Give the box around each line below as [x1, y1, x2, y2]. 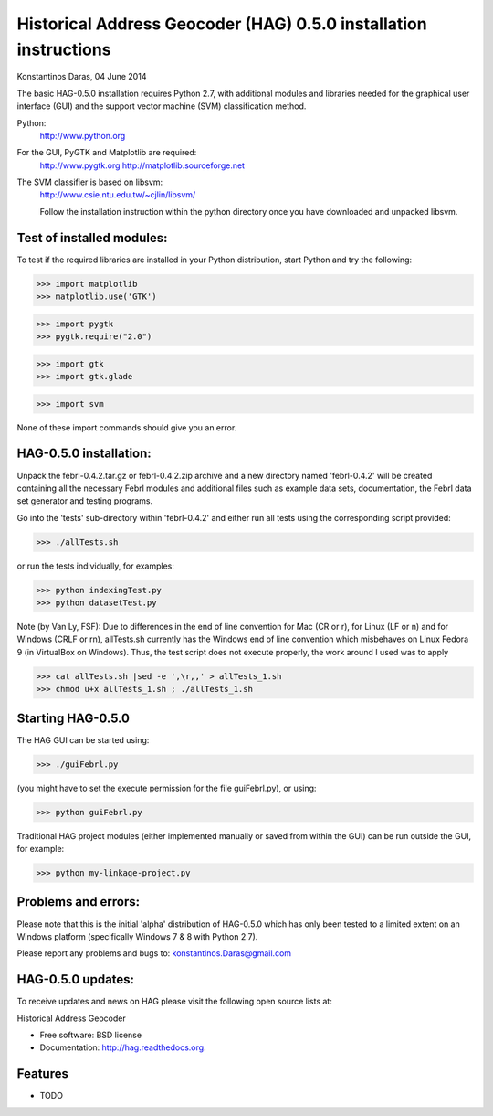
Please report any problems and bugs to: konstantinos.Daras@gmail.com [16, 948, 292, 959]
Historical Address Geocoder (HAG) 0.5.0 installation [16, 14, 428, 34]
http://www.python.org [39, 130, 126, 141]
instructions [16, 39, 111, 59]
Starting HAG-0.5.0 [16, 710, 131, 726]
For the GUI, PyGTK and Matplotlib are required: [16, 147, 197, 158]
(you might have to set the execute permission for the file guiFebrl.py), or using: [16, 782, 317, 793]
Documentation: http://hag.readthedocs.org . [39, 1042, 206, 1053]
